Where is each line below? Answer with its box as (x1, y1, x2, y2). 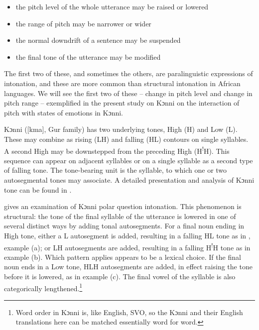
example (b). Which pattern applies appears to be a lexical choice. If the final (4, 251, 241, 262)
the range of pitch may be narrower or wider (15, 18, 151, 28)
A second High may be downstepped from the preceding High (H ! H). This (4, 144, 230, 156)
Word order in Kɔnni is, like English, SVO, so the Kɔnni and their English (15, 307, 243, 317)
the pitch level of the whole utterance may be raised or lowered (15, 1, 209, 11)
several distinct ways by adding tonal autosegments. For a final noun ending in (4, 220, 245, 231)
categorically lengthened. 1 (4, 281, 83, 293)
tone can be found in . (4, 184, 72, 195)
